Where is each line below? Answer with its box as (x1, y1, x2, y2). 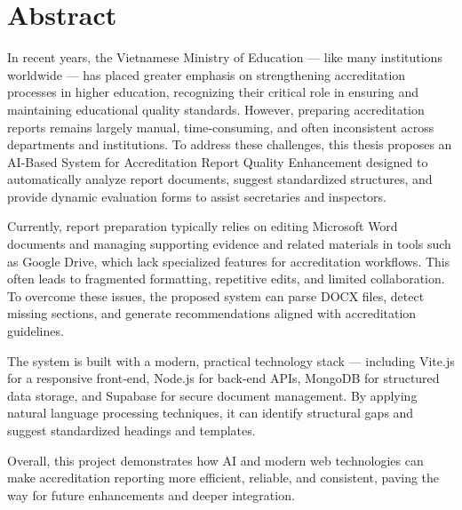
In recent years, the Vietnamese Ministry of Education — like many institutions (7, 48, 442, 67)
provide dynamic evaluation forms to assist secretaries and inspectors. (7, 187, 387, 205)
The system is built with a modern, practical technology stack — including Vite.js (7, 351, 455, 370)
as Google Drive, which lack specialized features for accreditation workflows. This (7, 251, 450, 270)
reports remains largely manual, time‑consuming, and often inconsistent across (7, 117, 434, 136)
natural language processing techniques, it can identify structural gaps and (7, 403, 414, 422)
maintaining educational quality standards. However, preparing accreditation (7, 100, 425, 118)
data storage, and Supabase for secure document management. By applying (7, 386, 418, 404)
